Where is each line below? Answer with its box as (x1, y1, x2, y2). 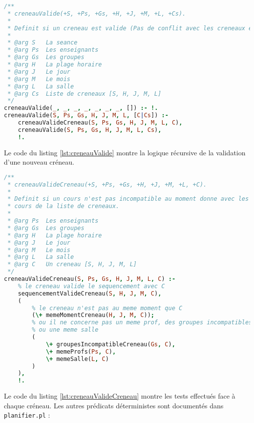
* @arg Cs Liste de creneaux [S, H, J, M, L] (7, 90, 162, 97)
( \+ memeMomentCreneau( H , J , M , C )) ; (32, 312, 155, 319)
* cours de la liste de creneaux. (7, 203, 120, 210)
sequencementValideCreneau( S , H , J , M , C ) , (18, 290, 162, 297)
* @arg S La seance (7, 39, 78, 46)
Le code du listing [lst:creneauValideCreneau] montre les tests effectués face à (4, 391, 235, 401)
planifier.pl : (4, 410, 50, 420)
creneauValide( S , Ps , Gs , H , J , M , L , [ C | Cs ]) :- (4, 112, 169, 119)
